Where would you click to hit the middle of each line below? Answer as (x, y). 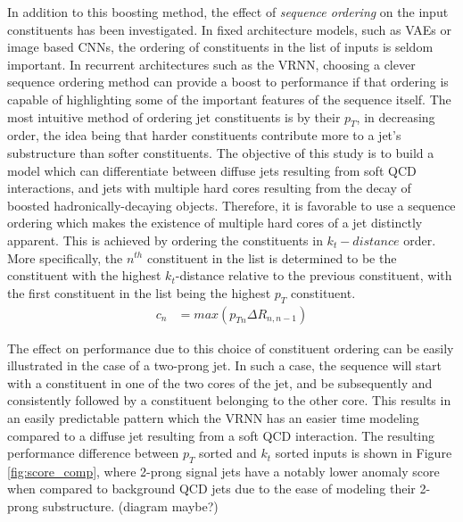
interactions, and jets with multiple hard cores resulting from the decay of (209, 188)
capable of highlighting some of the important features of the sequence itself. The (229, 99)
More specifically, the (65, 257)
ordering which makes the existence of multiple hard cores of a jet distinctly (215, 223)
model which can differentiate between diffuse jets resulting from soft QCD (212, 170)
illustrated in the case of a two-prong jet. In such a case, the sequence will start (225, 365)
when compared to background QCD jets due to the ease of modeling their (211, 489)
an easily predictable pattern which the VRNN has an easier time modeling (213, 417)
